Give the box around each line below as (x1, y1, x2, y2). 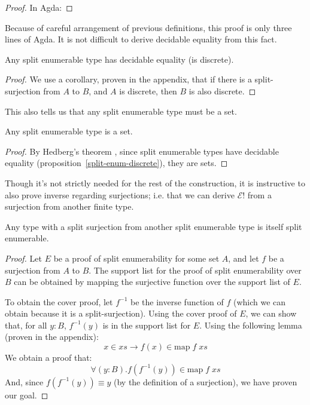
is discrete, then (119, 84, 177, 97)
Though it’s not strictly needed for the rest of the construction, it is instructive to (5, 176, 305, 189)
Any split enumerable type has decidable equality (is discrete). (5, 53, 234, 65)
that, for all (5, 318, 47, 331)
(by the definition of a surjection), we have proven (113, 375, 297, 388)
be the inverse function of (130, 295, 224, 308)
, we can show (245, 307, 297, 320)
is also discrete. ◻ (189, 84, 256, 97)
